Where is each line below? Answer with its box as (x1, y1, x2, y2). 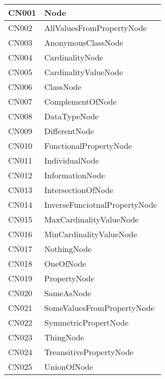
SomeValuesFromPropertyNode (44, 302, 155, 313)
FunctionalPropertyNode (44, 140, 132, 151)
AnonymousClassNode (44, 37, 123, 48)
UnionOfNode (44, 361, 93, 372)
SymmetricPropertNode (44, 317, 129, 328)
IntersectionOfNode (44, 184, 113, 196)
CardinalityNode (44, 51, 103, 63)
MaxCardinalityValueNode (44, 213, 139, 225)
